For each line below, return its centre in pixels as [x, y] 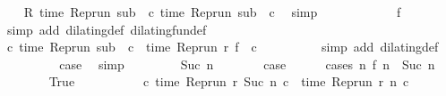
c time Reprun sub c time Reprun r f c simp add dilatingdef [223, 47]
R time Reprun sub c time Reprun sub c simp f [212, 12]
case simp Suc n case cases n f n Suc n [247, 64]
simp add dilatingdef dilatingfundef [107, 29]
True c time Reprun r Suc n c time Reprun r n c [229, 81]
